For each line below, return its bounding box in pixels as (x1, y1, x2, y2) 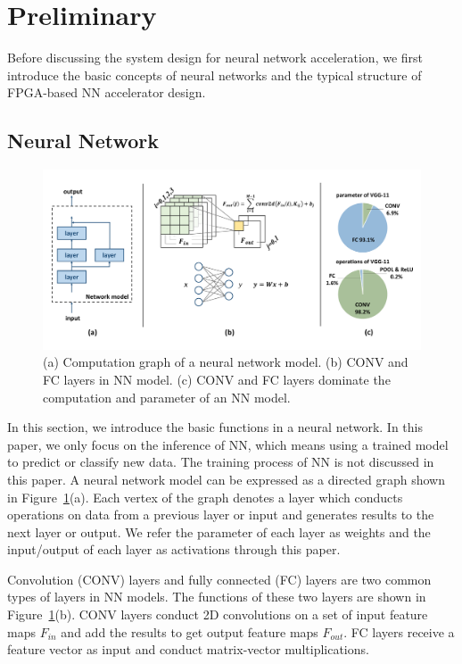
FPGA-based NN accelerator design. (7, 83, 206, 102)
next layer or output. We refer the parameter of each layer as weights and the (7, 522, 431, 541)
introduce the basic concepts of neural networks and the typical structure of (7, 65, 422, 84)
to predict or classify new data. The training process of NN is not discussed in (7, 452, 434, 471)
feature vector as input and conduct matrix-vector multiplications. (7, 640, 369, 659)
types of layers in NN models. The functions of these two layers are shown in (7, 587, 426, 606)
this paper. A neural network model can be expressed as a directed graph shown (7, 469, 445, 488)
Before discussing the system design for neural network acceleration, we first (7, 48, 424, 67)
